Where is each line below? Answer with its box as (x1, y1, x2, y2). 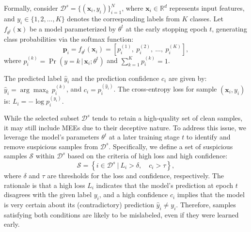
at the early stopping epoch (125, 23, 207, 33)
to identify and (186, 132, 231, 142)
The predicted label (4, 73, 62, 83)
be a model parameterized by (29, 23, 116, 33)
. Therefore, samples (176, 200, 236, 209)
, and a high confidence (99, 189, 168, 200)
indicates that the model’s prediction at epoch (96, 180, 234, 190)
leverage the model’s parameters (4, 132, 99, 142)
